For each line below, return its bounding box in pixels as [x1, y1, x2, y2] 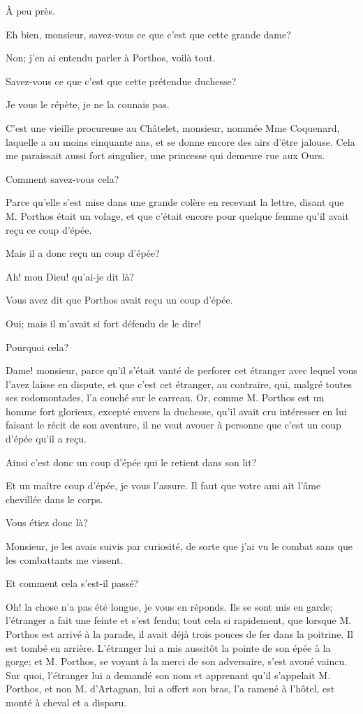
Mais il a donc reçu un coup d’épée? [6, 246, 160, 260]
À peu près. [6, 3, 55, 17]
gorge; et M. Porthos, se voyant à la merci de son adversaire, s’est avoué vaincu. [6, 654, 348, 669]
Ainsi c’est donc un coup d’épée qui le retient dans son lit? [6, 454, 257, 469]
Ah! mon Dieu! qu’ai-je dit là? [6, 269, 135, 283]
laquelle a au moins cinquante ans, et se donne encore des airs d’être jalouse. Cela [6, 134, 355, 149]
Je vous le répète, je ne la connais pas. [6, 97, 170, 112]
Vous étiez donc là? [6, 515, 88, 530]
